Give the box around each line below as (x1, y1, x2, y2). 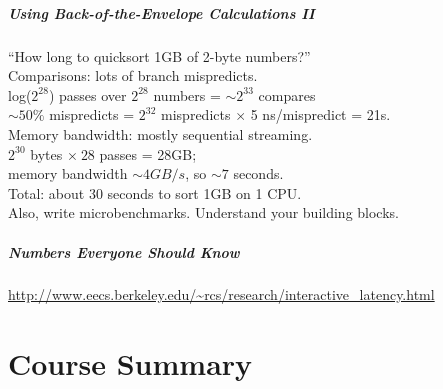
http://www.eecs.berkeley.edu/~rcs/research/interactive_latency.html (8, 284, 435, 305)
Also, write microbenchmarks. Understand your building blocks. (8, 202, 399, 223)
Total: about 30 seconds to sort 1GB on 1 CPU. (8, 182, 302, 203)
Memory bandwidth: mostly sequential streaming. (8, 123, 313, 144)
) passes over (48, 84, 127, 105)
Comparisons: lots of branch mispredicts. (8, 65, 258, 86)
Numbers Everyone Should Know (8, 241, 240, 262)
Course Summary (8, 343, 253, 384)
